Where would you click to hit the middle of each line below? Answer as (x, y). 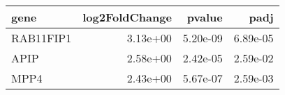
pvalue (205, 17)
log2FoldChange (127, 17)
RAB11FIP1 (42, 38)
